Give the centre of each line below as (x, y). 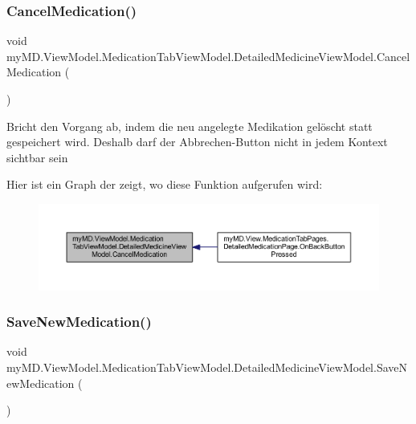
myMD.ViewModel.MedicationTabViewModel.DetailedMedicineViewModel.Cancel (208, 56)
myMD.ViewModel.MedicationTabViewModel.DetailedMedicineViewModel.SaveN (207, 367)
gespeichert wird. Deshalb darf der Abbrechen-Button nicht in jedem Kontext (197, 142)
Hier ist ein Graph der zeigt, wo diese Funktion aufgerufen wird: (165, 184)
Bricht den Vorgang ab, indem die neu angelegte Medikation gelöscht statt (190, 126)
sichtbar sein (37, 157)
